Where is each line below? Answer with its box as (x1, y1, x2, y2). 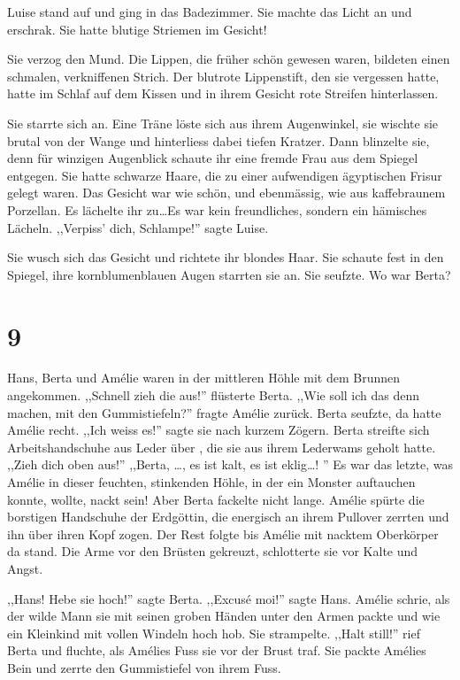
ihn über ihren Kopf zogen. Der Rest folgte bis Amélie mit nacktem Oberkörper (7, 524, 439, 543)
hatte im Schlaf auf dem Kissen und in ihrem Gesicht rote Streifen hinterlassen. (7, 84, 439, 103)
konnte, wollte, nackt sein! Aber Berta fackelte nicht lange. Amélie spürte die (7, 490, 425, 508)
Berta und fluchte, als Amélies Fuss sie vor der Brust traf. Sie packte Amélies (7, 641, 426, 660)
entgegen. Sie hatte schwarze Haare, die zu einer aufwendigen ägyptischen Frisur (7, 166, 442, 184)
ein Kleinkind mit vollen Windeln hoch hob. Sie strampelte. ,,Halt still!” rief (7, 623, 420, 642)
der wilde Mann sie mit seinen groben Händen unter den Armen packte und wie (7, 607, 441, 625)
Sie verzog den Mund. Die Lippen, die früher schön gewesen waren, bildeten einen (7, 50, 450, 68)
